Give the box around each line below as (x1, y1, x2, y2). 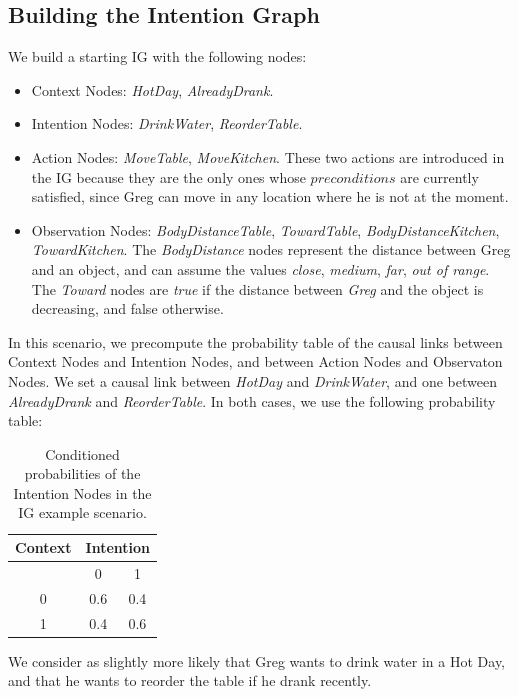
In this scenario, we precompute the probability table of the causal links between (8, 331, 503, 352)
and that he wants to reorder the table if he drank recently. (8, 670, 372, 691)
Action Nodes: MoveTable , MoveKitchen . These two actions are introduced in (31, 146, 505, 167)
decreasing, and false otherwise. (31, 298, 224, 319)
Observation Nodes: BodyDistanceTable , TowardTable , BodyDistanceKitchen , (31, 219, 500, 240)
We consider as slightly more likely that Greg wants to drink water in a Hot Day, (8, 650, 505, 671)
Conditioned (45, 443, 120, 464)
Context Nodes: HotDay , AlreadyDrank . (31, 79, 274, 100)
